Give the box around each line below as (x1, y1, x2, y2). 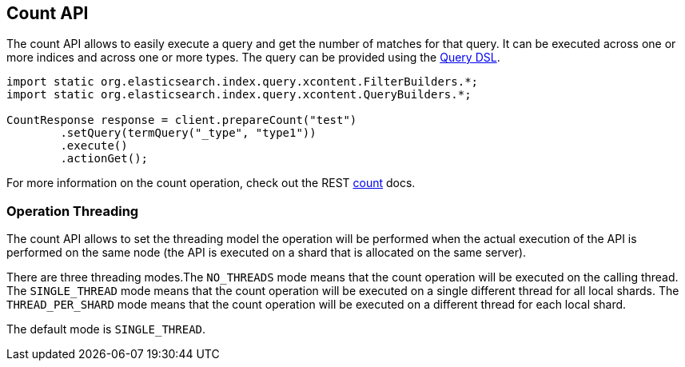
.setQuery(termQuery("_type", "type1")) (60, 126, 317, 140)
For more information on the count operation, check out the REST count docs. (6, 176, 416, 190)
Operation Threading (6, 202, 139, 219)
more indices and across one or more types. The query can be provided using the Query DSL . (6, 50, 500, 65)
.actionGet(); (60, 152, 149, 166)
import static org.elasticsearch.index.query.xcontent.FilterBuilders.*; (6, 75, 479, 89)
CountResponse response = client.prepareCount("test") (6, 114, 357, 127)
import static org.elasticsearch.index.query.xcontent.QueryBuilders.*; (6, 88, 472, 102)
